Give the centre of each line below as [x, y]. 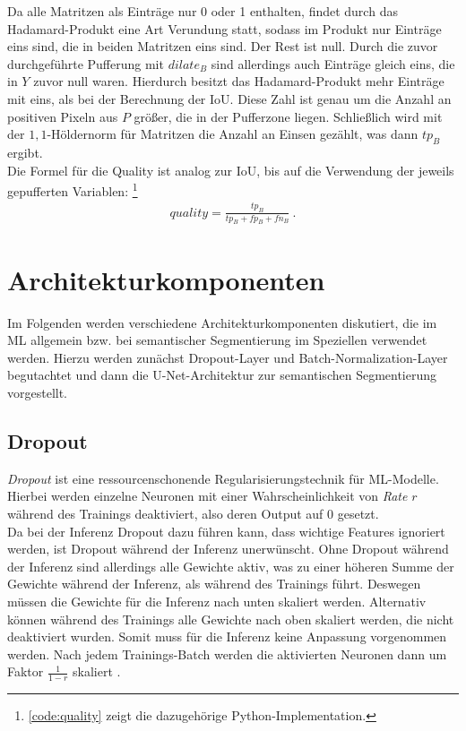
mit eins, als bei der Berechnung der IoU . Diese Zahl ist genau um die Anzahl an [229, 98]
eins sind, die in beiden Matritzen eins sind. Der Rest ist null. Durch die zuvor [223, 46]
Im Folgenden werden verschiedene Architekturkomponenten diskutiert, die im [222, 322]
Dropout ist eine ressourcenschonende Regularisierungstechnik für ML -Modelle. [223, 478]
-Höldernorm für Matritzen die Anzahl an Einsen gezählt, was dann [233, 134]
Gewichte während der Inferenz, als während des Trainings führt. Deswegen [214, 584]
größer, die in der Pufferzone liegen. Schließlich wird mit [288, 116]
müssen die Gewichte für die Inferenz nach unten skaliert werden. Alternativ [217, 601]
